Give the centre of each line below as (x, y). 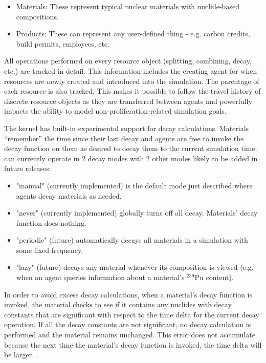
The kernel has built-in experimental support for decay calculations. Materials (127, 128)
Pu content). (214, 277)
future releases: (28, 168)
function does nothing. (51, 222)
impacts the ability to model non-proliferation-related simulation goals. (115, 111)
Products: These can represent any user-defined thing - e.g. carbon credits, (133, 34)
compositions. (37, 16)
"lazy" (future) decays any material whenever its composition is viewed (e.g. (135, 267)
